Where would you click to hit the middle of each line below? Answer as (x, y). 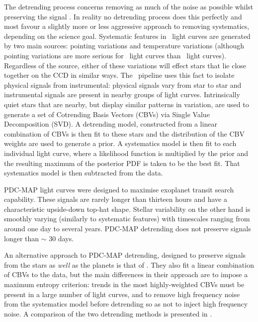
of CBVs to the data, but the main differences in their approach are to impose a (126, 274)
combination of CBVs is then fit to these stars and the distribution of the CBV (124, 133)
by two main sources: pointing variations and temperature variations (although (124, 46)
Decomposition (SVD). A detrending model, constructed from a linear (111, 124)
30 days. (61, 238)
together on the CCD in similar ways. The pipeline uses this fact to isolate (119, 75)
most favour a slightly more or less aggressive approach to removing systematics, (127, 26)
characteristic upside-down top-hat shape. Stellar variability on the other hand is (127, 209)
